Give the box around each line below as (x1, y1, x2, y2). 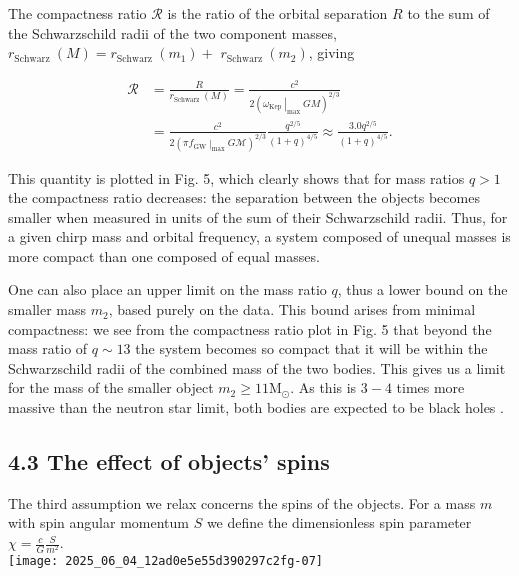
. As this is (290, 377, 357, 398)
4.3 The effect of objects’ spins (8, 446, 330, 477)
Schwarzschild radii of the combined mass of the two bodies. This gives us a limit (8, 357, 506, 378)
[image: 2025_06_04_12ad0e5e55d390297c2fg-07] (8, 554, 323, 569)
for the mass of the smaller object (8, 377, 214, 398)
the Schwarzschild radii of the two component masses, (8, 22, 337, 43)
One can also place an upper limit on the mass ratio (8, 279, 327, 300)
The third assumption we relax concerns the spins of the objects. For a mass (8, 492, 476, 513)
